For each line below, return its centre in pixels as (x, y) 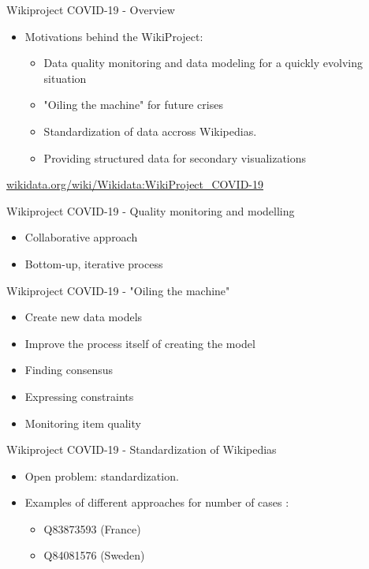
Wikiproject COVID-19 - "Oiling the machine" (118, 290)
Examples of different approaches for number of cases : (157, 502)
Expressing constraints (79, 396)
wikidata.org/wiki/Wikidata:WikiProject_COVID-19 (135, 184)
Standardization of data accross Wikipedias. (150, 131)
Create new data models (84, 317)
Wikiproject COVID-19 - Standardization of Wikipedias (142, 449)
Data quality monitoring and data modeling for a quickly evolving (203, 63)
